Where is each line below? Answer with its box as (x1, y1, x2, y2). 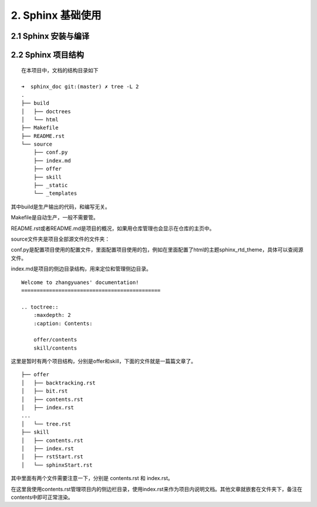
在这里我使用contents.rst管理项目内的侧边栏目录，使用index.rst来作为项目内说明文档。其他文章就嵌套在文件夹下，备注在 (11, 485, 302, 492)
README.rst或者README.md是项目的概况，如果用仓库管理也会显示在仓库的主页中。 (11, 225, 215, 232)
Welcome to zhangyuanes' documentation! (21, 279, 139, 286)
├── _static (33, 182, 68, 189)
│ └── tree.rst (21, 420, 71, 427)
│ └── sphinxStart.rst (21, 461, 93, 468)
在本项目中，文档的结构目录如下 (21, 67, 99, 73)
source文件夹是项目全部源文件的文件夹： (11, 235, 110, 242)
